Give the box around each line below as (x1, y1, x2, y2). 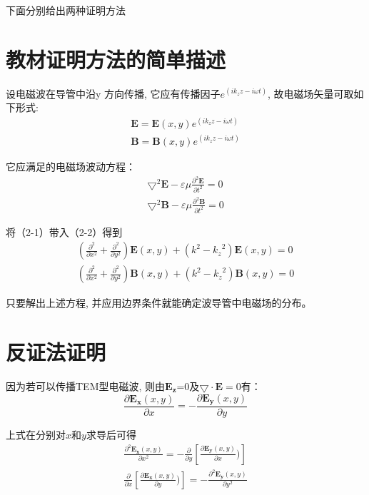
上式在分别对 (6, 427, 66, 442)
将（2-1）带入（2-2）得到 (6, 224, 123, 239)
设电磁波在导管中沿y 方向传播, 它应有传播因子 (6, 86, 221, 101)
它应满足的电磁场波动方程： (6, 158, 136, 173)
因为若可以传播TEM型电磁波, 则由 (6, 378, 166, 393)
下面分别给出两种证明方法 (6, 3, 126, 17)
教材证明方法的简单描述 (6, 44, 226, 73)
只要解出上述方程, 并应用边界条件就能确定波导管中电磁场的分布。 (6, 295, 312, 310)
